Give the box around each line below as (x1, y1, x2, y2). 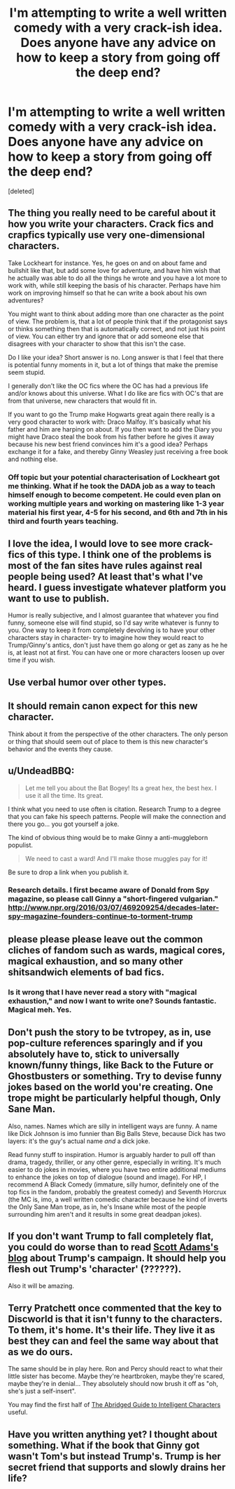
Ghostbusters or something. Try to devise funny (8, 1070, 222, 1082)
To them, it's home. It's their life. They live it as (8, 1324, 215, 1336)
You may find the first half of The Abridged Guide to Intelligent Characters (8, 1401, 221, 1409)
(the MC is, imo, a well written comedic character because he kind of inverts (8, 1195, 228, 1203)
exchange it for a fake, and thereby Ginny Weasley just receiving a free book (8, 447, 229, 455)
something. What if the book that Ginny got (8, 1439, 200, 1451)
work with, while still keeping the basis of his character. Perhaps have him (8, 281, 221, 289)
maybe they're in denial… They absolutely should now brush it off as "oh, (8, 1380, 219, 1388)
